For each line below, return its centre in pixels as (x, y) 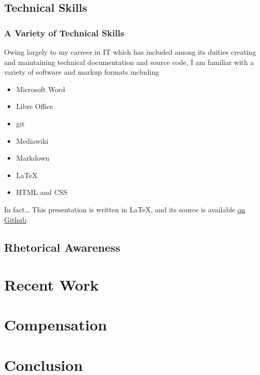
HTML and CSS (42, 192)
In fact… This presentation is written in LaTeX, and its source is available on (125, 209)
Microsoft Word (41, 89)
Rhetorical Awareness (62, 247)
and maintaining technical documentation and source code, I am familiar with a (129, 62)
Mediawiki (32, 140)
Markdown (33, 158)
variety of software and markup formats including (82, 72)
